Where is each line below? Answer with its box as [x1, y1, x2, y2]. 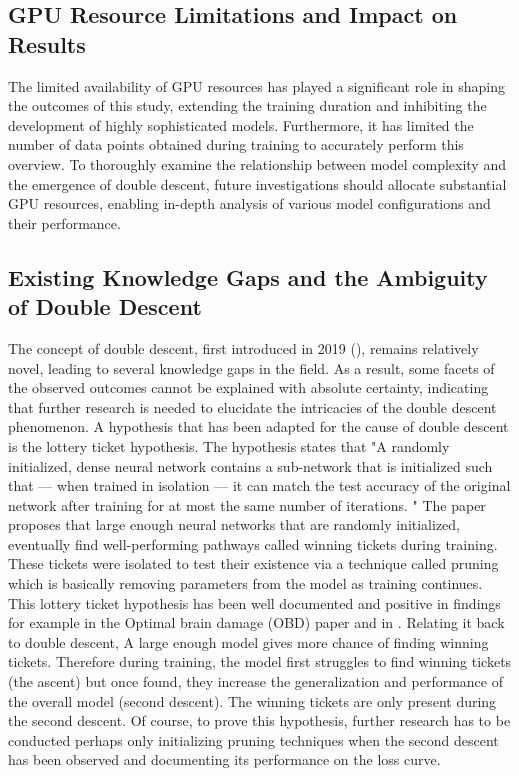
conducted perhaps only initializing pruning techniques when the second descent [8, 729, 499, 750]
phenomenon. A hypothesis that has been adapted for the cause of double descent [8, 416, 509, 437]
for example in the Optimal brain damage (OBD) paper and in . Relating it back [8, 612, 505, 633]
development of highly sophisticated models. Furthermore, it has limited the [8, 114, 474, 135]
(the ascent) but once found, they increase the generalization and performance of [8, 671, 503, 692]
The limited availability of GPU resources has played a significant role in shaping [8, 75, 506, 96]
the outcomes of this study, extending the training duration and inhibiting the [8, 95, 487, 116]
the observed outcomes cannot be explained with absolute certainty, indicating [8, 377, 489, 398]
